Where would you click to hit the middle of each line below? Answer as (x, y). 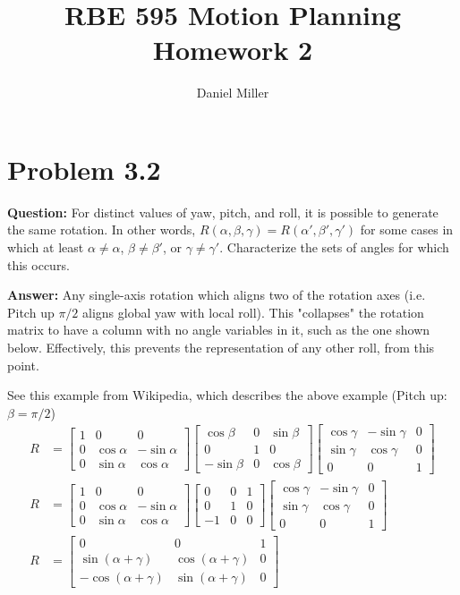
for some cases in (407, 229)
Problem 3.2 (84, 169)
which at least (46, 247)
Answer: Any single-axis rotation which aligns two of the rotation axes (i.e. (217, 295)
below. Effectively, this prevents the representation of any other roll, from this (221, 347)
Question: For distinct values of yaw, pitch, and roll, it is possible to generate (223, 212)
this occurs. (38, 264)
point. (23, 365)
